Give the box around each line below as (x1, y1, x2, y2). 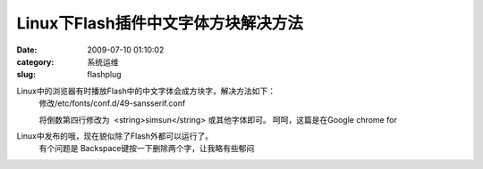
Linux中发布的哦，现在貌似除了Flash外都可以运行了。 (16, 130, 214, 141)
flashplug (87, 69, 122, 80)
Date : (16, 44, 38, 55)
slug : (16, 69, 36, 80)
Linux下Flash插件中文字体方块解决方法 (16, 13, 303, 33)
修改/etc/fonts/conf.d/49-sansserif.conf (38, 98, 186, 109)
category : (16, 56, 55, 67)
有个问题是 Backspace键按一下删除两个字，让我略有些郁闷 (38, 143, 255, 154)
